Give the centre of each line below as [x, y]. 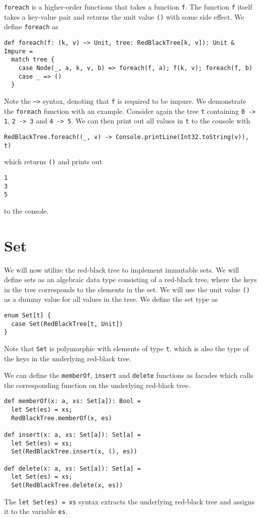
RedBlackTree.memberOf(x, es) [62, 418]
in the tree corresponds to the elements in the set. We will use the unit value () [127, 289]
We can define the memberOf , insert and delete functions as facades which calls [129, 375]
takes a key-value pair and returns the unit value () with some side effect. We [124, 16]
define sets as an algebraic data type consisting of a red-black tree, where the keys [130, 279]
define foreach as [31, 26]
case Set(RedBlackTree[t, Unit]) [67, 324]
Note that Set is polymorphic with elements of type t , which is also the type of [126, 348]
